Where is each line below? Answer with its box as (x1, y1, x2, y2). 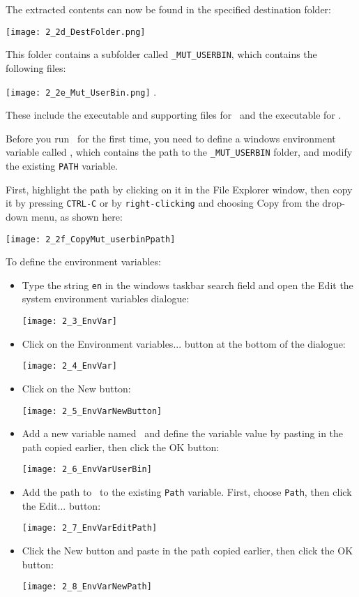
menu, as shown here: (31, 209, 123, 223)
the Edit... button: (22, 498, 101, 513)
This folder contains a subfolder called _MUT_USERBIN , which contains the (6, 47, 317, 61)
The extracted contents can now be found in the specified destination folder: (6, 2, 331, 16)
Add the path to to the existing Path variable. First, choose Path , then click (22, 485, 352, 499)
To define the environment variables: (6, 254, 161, 269)
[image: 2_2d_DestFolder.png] (6, 27, 146, 37)
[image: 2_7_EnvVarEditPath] (22, 523, 158, 533)
